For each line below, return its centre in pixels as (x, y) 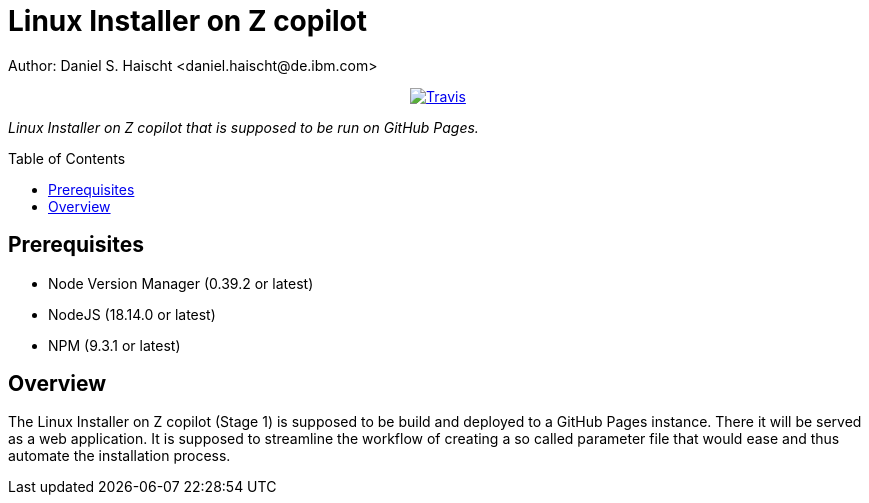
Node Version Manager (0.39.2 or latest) (181, 283)
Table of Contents (67, 158)
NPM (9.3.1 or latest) (114, 345)
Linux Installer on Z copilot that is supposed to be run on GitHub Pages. (243, 127)
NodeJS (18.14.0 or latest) (132, 314)
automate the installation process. (119, 456)
